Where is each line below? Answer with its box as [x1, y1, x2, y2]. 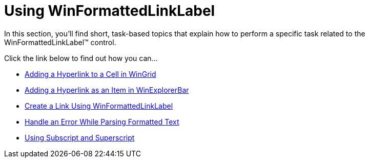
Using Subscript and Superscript [25, 133, 135, 142]
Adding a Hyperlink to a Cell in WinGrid [25, 69, 156, 78]
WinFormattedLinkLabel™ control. [4, 37, 116, 47]
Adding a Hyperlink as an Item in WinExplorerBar [25, 85, 189, 94]
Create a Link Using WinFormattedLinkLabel [25, 101, 173, 110]
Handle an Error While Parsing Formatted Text [25, 117, 179, 126]
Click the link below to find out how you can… [4, 53, 158, 63]
